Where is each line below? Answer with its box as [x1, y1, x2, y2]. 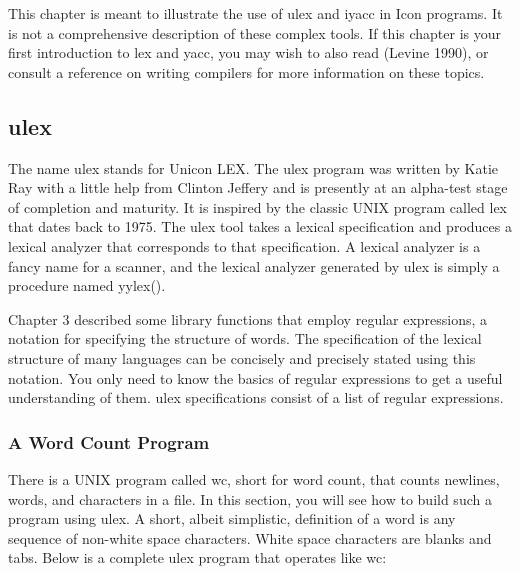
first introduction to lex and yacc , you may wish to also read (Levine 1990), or [8, 42, 489, 63]
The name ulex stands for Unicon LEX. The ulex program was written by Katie [8, 157, 499, 178]
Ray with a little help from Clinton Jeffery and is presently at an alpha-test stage [8, 177, 508, 198]
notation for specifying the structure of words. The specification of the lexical [8, 328, 482, 349]
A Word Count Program [8, 429, 210, 454]
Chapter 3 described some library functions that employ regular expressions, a [8, 308, 488, 329]
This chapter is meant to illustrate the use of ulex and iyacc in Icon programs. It [8, 3, 503, 23]
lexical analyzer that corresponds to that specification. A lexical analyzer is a [8, 235, 481, 256]
